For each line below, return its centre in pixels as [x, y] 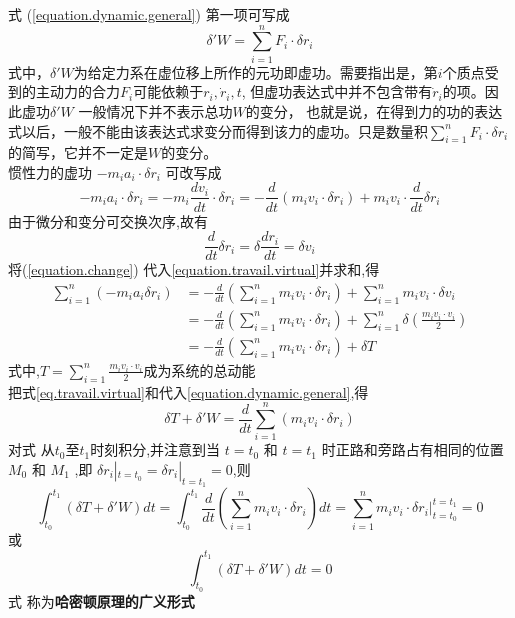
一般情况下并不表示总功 [155, 110]
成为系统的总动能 [199, 369]
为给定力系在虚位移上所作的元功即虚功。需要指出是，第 [255, 71]
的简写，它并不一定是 [78, 152]
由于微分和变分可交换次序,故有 [108, 220]
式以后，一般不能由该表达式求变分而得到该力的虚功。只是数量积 [218, 130]
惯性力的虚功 [50, 171]
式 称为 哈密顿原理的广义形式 [101, 600]
